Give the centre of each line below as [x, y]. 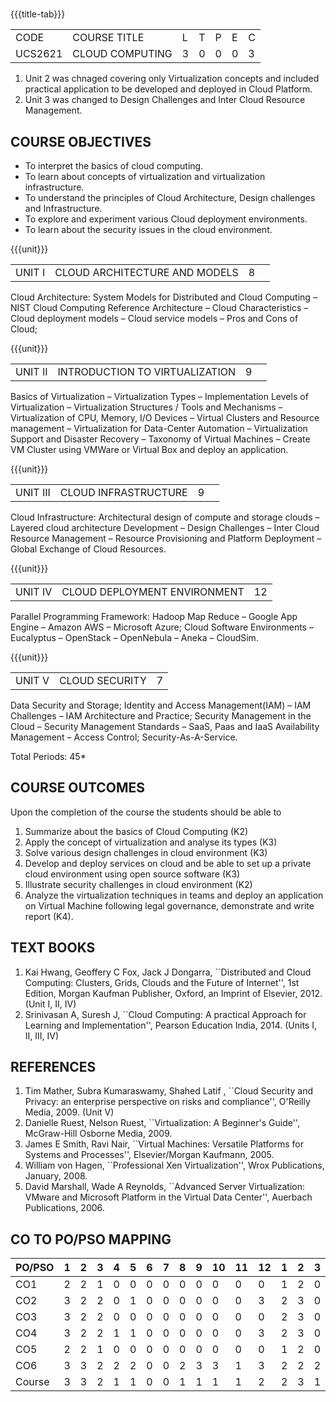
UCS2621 [39, 54]
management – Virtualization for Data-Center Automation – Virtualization [159, 428]
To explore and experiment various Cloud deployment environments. [166, 219]
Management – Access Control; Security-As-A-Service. [124, 737]
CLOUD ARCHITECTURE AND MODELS [146, 272]
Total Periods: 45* [48, 756]
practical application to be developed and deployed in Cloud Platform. [168, 89]
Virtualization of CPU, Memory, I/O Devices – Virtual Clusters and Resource [165, 417]
